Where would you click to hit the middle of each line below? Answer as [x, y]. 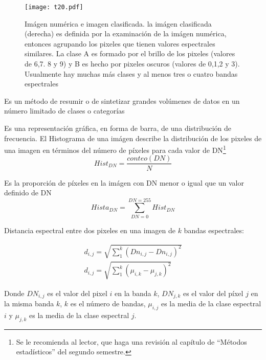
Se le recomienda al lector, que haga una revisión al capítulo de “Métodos [131, 341]
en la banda [133, 293]
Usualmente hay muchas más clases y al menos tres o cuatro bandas [131, 73]
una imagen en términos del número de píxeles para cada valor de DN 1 [115, 149]
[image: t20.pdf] [54, 7]
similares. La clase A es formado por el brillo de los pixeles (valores [130, 53]
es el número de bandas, [108, 303]
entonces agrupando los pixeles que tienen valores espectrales [120, 43]
